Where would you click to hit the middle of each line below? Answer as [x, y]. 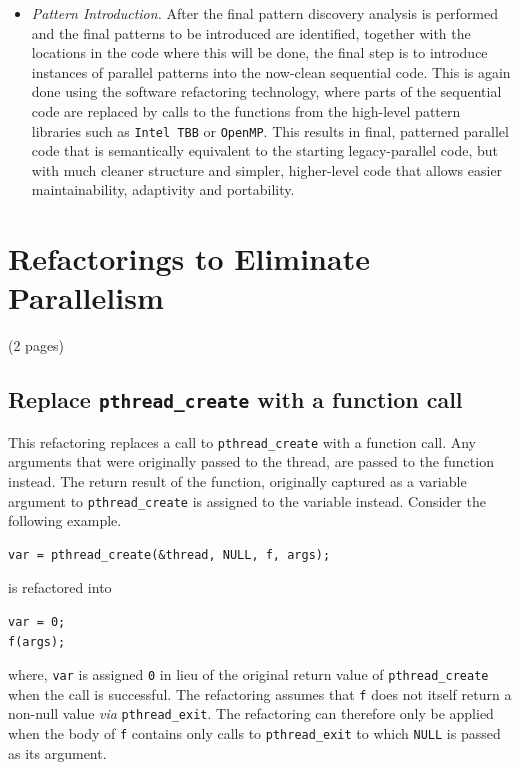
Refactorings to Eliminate [189, 258]
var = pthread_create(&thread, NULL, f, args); [169, 554]
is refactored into [60, 587]
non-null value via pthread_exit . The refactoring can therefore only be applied [251, 713]
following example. [65, 520]
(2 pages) [36, 345]
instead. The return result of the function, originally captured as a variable [237, 480]
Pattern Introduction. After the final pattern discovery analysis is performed [265, 13]
